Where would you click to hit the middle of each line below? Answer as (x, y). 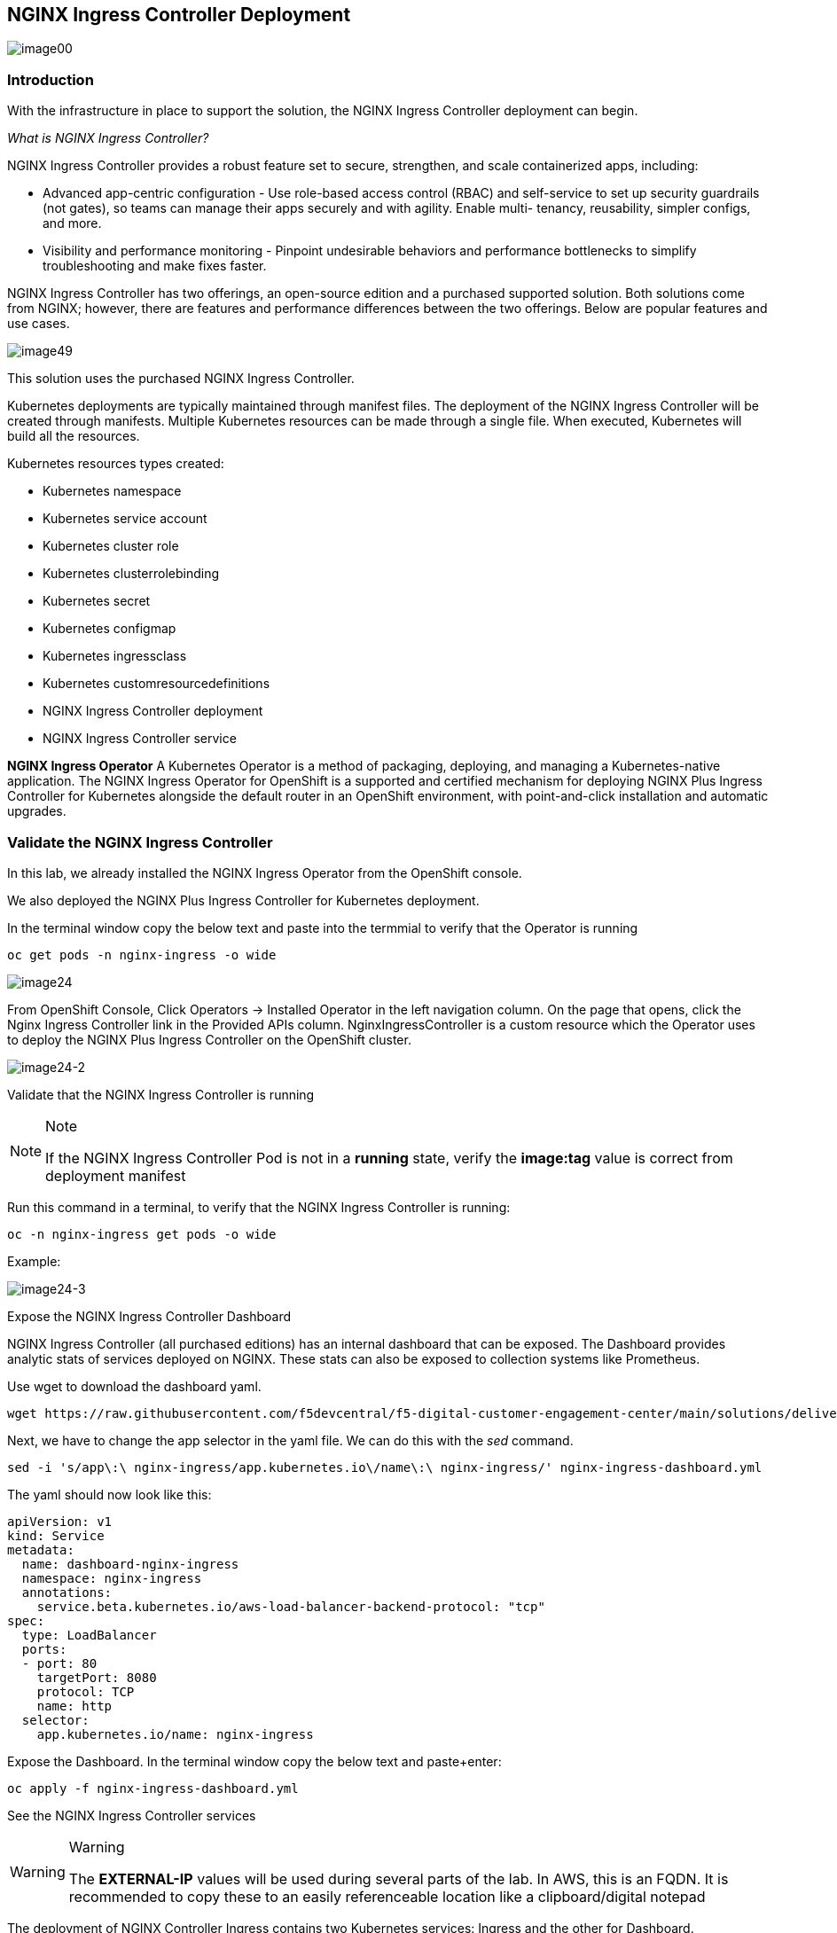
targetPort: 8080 (97, 1677)
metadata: (41, 1550)
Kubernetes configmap (110, 629)
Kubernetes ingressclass (115, 656)
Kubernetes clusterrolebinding (131, 574)
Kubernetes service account (125, 519)
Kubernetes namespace (112, 491)
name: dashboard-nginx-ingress (130, 1564)
